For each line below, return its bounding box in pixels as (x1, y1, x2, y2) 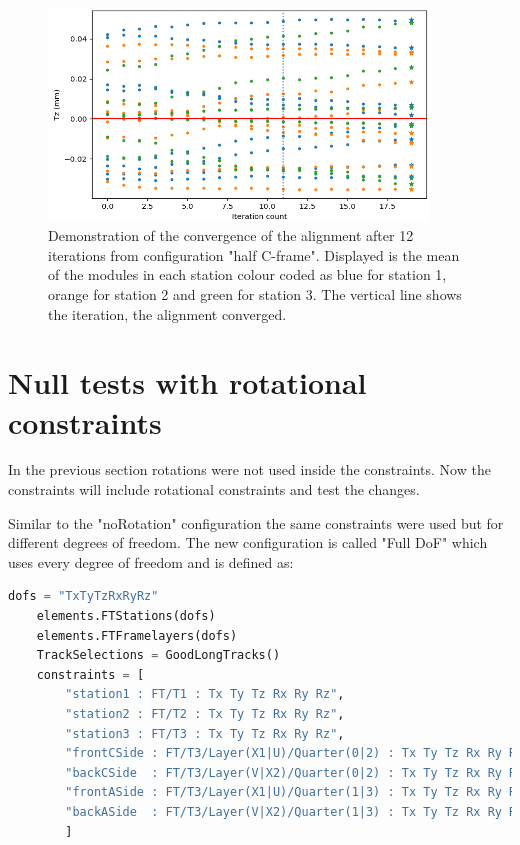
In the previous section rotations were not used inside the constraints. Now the (8, 459, 491, 480)
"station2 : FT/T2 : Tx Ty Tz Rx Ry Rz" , (65, 706, 345, 721)
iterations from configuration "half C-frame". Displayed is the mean (48, 244, 460, 265)
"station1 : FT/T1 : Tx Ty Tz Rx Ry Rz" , (65, 687, 345, 702)
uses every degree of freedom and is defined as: (8, 551, 294, 572)
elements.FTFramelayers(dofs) (36, 628, 238, 643)
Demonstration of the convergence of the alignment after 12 (48, 225, 414, 246)
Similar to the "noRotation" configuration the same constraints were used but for (8, 512, 504, 533)
